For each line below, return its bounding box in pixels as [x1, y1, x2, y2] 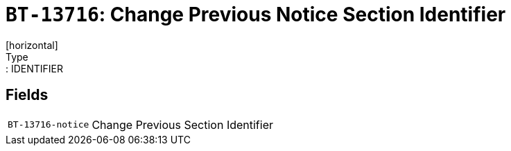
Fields [6, 86, 49, 104]
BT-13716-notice [8, 119, 89, 130]
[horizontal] [6, 39, 58, 51]
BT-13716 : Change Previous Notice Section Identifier [6, 3, 506, 26]
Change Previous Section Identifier [92, 117, 274, 132]
